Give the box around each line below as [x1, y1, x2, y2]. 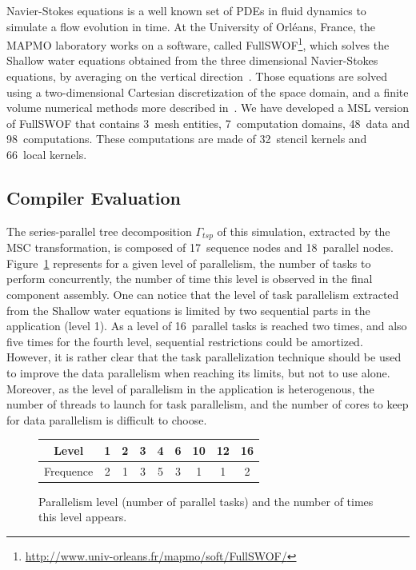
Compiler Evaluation [6, 185, 181, 209]
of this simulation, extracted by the [217, 222, 390, 239]
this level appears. [38, 508, 127, 525]
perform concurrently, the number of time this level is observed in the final [6, 270, 373, 287]
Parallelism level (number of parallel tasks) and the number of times [38, 492, 374, 509]
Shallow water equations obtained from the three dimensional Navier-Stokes [6, 52, 378, 69]
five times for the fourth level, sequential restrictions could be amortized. [6, 333, 363, 349]
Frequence [44, 462, 94, 479]
